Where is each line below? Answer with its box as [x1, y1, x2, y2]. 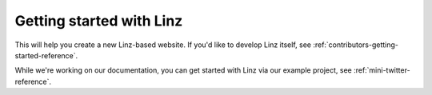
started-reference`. [14, 50, 78, 60]
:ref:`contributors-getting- [313, 40, 399, 49]
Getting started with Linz [14, 12, 183, 30]
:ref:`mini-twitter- [353, 65, 411, 75]
